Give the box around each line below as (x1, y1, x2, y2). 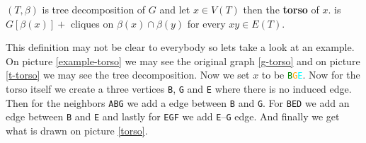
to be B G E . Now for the (261, 67, 360, 82)
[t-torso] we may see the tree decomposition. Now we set (6, 67, 250, 82)
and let (159, 2, 190, 16)
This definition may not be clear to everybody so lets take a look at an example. (6, 40, 355, 55)
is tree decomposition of (42, 2, 146, 16)
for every (187, 16, 226, 30)
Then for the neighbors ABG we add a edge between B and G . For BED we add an (6, 95, 350, 110)
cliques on (70, 16, 114, 30)
